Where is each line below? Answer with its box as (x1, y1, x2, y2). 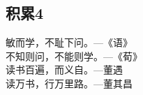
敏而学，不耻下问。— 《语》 (6, 35, 133, 50)
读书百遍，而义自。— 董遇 (6, 62, 123, 77)
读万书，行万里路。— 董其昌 (6, 75, 133, 90)
